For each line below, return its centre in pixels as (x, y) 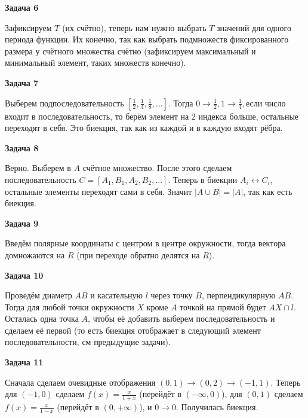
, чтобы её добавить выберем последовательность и (181, 318)
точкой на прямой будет (223, 306)
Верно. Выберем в (38, 168)
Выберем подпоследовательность (64, 103)
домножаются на (35, 254)
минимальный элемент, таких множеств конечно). (96, 62)
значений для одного (254, 27)
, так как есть (268, 191)
